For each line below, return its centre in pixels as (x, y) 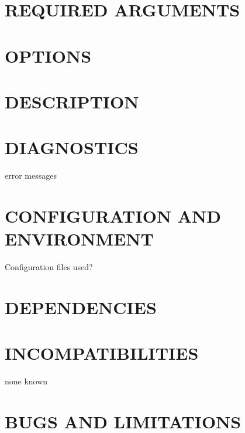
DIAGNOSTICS (72, 147)
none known (26, 381)
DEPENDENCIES (81, 307)
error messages (31, 175)
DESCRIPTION (72, 101)
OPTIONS (48, 55)
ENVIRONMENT (79, 239)
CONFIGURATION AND (113, 216)
